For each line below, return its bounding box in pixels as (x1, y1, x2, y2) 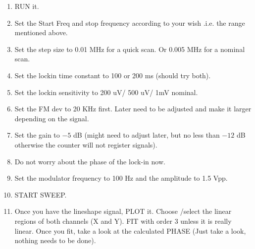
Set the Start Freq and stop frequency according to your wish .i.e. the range (14, 17, 245, 28)
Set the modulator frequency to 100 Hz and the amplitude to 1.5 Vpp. (14, 173, 228, 183)
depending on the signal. (14, 113, 89, 123)
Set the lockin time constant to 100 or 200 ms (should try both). (14, 70, 211, 80)
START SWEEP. (14, 189, 67, 199)
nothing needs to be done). (14, 235, 96, 246)
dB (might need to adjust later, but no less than (73, 130, 220, 140)
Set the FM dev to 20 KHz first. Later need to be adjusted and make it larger (14, 103, 252, 114)
